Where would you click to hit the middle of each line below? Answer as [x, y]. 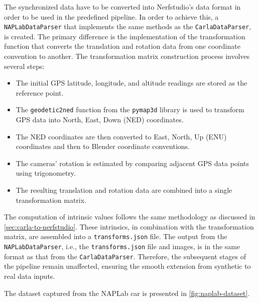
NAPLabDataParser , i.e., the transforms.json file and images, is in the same [122, 246]
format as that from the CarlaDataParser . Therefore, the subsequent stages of [125, 256]
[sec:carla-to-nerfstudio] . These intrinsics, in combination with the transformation [129, 226]
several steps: [24, 66]
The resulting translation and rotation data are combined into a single [124, 190]
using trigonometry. [46, 173]
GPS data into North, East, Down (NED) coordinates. [100, 120]
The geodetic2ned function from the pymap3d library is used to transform [130, 109]
